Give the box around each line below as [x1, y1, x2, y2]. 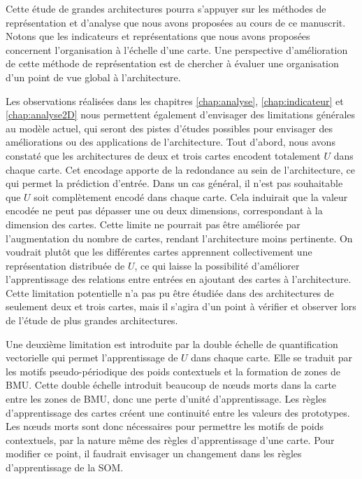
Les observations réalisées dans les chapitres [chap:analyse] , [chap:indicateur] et [6, 93, 344, 108]
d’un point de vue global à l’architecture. [6, 69, 181, 84]
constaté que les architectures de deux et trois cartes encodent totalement [6, 148, 321, 162]
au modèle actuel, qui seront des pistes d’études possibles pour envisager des [6, 120, 333, 135]
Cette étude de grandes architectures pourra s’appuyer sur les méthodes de [6, 1, 326, 15]
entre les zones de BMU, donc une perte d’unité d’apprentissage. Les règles [6, 391, 327, 406]
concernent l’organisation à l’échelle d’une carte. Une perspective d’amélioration [6, 42, 348, 57]
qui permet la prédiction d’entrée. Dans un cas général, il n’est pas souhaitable [6, 176, 343, 190]
